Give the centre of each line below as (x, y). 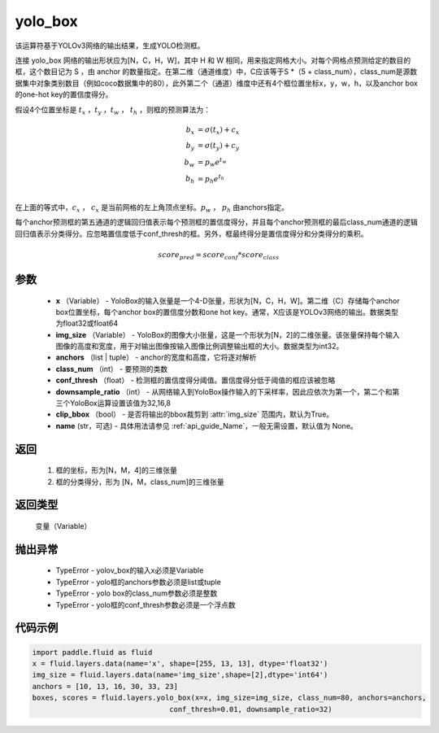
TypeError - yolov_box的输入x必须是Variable (130, 570)
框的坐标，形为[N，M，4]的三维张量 (117, 470)
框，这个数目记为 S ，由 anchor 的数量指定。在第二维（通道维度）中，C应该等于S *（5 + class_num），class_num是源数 (216, 72)
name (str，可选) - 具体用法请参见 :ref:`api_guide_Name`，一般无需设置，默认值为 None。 (206, 425)
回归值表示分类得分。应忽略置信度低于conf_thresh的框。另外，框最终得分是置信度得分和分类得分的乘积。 (191, 233)
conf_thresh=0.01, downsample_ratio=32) (251, 709)
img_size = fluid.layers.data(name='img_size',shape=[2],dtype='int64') (180, 675)
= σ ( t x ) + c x (218, 130)
